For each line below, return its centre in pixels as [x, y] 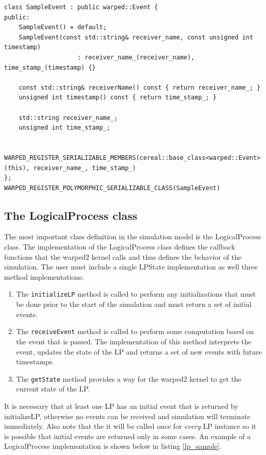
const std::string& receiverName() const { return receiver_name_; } [140, 87]
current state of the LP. [53, 389]
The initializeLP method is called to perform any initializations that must [136, 294]
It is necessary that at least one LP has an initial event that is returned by [121, 406]
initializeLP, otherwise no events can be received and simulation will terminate [127, 416]
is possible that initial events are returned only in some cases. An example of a [128, 436]
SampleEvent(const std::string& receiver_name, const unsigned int [136, 37]
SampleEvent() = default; [63, 27]
